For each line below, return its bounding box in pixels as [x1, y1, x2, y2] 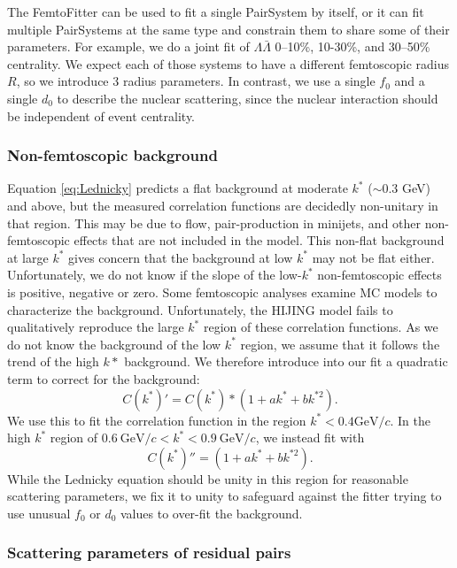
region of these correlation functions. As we [203, 318, 438, 336]
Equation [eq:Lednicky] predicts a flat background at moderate [7, 179, 348, 197]
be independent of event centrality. [7, 106, 196, 125]
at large [7, 248, 49, 266]
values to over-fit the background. [120, 503, 303, 522]
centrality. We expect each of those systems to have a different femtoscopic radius [7, 54, 450, 73]
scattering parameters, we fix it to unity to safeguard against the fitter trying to [7, 487, 442, 505]
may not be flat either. [312, 248, 435, 266]
